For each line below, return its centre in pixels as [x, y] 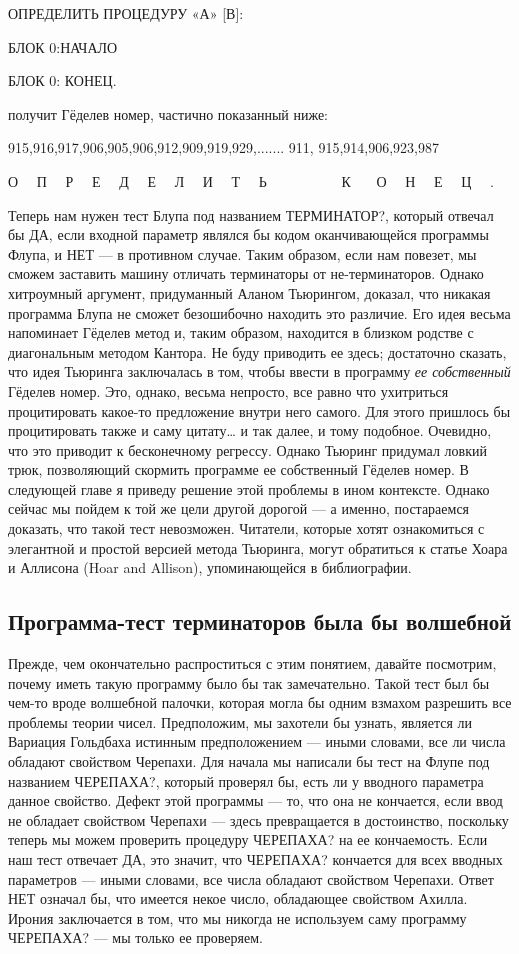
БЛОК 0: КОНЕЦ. [62, 80]
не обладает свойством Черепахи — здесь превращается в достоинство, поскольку [258, 819]
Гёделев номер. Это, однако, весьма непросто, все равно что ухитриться [228, 390]
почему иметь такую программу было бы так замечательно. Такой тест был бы [249, 682]
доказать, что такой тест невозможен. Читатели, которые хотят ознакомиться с [246, 528]
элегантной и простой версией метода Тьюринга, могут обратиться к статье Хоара [258, 547]
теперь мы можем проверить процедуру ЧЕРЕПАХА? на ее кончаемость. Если [248, 839]
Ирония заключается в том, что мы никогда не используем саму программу [237, 917]
